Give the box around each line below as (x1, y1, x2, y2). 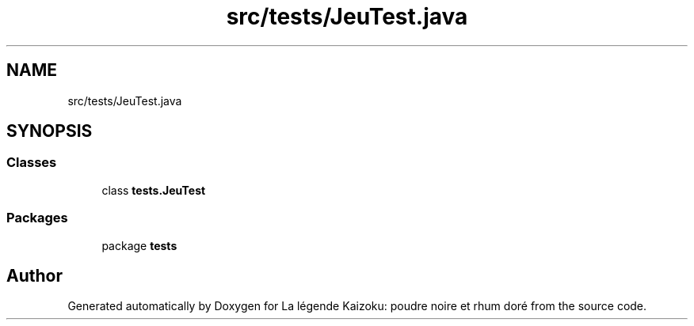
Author (6, 265, 63, 286)
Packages (6, 210, 68, 226)
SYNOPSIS (6, 121, 93, 142)
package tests (101, 238, 177, 252)
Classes (6, 154, 57, 171)
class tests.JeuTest (101, 183, 206, 197)
